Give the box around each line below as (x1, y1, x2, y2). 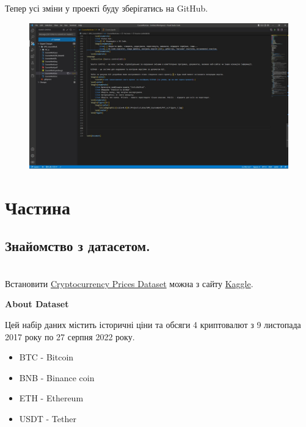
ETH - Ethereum (19, 392, 84, 404)
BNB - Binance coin (19, 371, 95, 384)
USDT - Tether (19, 412, 76, 425)
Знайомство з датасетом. (5, 236, 150, 255)
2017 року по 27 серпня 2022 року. (5, 330, 135, 343)
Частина (5, 194, 70, 219)
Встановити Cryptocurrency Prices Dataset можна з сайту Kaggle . (5, 277, 253, 290)
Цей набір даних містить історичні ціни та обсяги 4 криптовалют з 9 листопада (5, 318, 301, 331)
